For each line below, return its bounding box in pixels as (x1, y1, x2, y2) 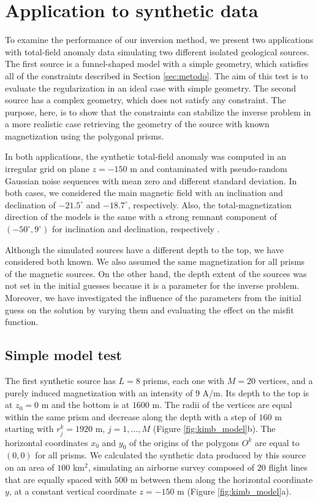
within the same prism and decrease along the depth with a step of (5, 410, 256, 423)
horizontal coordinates (5, 436, 88, 449)
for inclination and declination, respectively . (51, 222, 220, 235)
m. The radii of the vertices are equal (152, 398, 292, 411)
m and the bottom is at (41, 398, 130, 411)
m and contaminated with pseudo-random (130, 162, 287, 175)
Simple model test (5, 345, 122, 364)
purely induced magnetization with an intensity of (5, 386, 193, 399)
